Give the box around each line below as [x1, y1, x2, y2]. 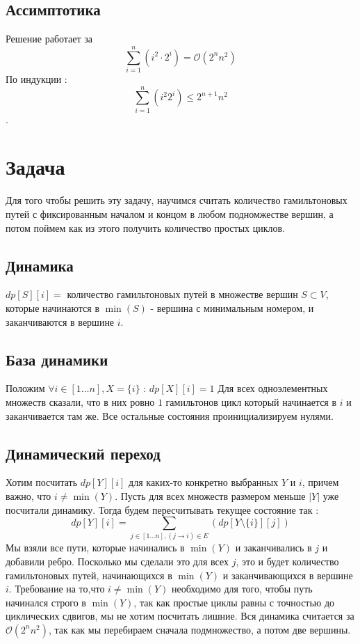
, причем [302, 475, 339, 489]
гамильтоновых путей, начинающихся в [6, 567, 172, 582]
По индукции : [6, 71, 67, 86]
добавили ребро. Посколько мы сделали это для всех [6, 554, 229, 569]
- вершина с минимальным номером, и [150, 300, 314, 315]
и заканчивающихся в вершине [222, 567, 353, 582]
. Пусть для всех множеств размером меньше [115, 488, 306, 503]
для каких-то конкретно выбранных [129, 475, 279, 489]
